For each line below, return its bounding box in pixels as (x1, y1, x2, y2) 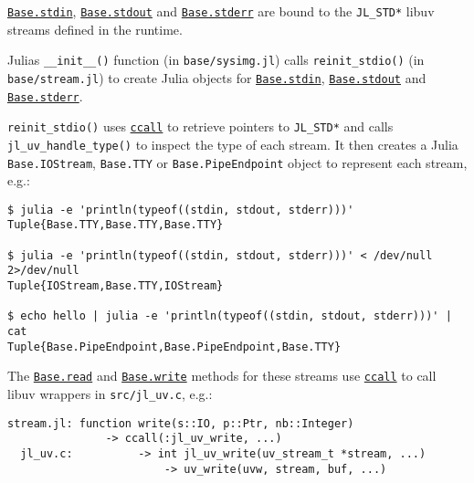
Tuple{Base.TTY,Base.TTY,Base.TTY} (7, 218, 224, 232)
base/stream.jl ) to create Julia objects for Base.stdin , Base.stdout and (7, 68, 427, 87)
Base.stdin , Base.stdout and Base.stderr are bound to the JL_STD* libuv (7, 2, 435, 20)
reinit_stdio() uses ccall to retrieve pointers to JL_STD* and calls (7, 117, 394, 136)
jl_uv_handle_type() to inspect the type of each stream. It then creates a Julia (7, 134, 458, 153)
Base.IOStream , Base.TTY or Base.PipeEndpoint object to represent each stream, (7, 152, 468, 172)
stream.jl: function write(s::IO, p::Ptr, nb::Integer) (7, 416, 354, 430)
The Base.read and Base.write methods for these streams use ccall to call (7, 366, 437, 385)
